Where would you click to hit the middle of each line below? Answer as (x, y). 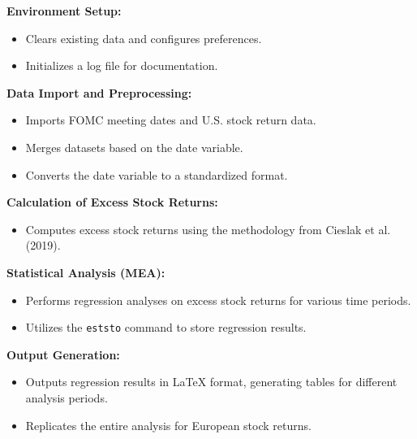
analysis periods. (67, 397)
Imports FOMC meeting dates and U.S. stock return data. (171, 120)
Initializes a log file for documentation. (122, 65)
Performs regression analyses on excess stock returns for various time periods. (218, 300)
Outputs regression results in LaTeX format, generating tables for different (211, 382)
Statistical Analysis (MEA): (86, 272)
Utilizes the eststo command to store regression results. (166, 327)
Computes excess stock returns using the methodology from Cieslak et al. (208, 229)
